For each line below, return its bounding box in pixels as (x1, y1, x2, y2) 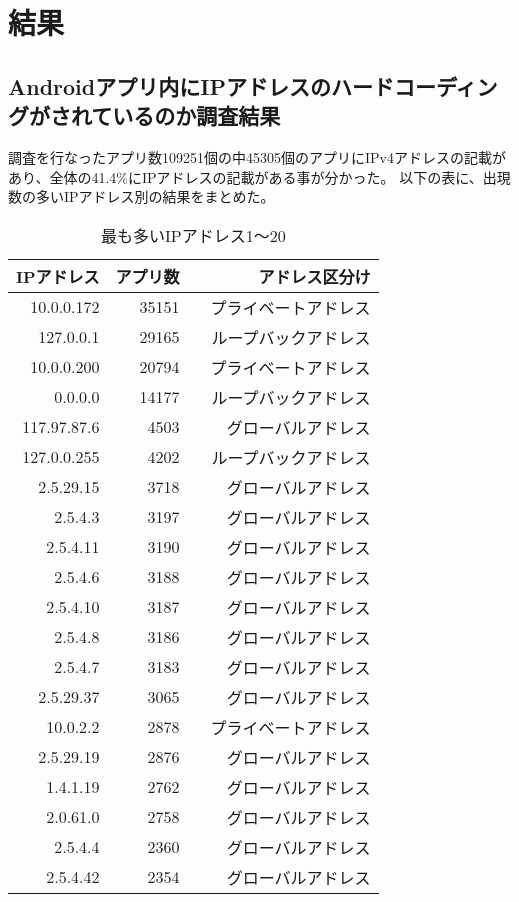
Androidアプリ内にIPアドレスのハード (8, 70, 394, 101)
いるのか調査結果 (112, 100, 281, 131)
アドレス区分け (258, 264, 371, 288)
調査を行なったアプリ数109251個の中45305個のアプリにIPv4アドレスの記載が (8, 146, 506, 167)
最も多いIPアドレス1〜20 (100, 223, 286, 247)
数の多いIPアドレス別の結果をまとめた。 (8, 186, 275, 207)
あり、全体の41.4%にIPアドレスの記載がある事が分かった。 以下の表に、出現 (8, 166, 511, 187)
